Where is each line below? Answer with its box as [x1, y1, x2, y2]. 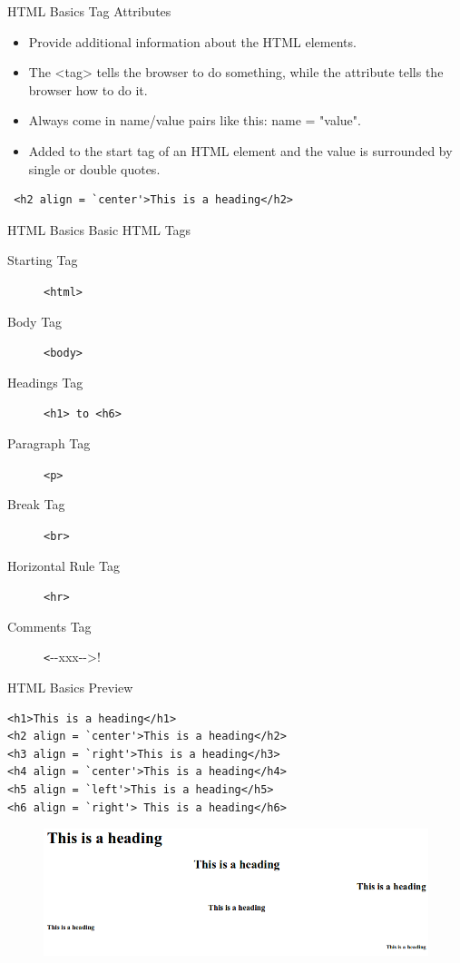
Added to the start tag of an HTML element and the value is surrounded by [28, 141, 453, 160]
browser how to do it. [28, 80, 148, 99]
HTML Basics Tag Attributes [7, 2, 171, 20]
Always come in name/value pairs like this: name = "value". [28, 111, 361, 130]
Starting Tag [7, 251, 78, 270]
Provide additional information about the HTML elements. [28, 32, 357, 51]
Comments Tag [7, 616, 92, 635]
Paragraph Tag [7, 434, 91, 453]
